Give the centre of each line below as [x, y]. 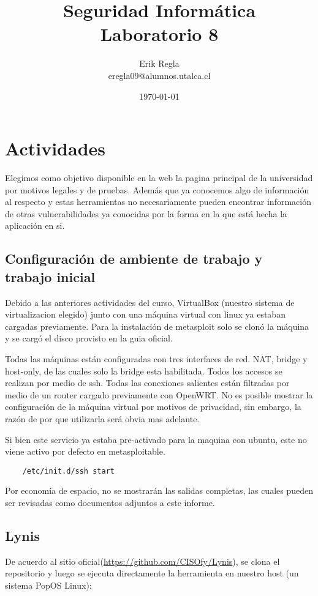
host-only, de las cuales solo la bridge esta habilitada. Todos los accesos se [144, 371]
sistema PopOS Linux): [48, 585]
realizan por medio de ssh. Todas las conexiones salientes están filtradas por [147, 383]
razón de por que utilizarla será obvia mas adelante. [102, 418]
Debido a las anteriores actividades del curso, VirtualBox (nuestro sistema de [150, 302]
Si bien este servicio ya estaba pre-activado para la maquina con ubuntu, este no [156, 439]
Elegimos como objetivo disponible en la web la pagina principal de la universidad [159, 178]
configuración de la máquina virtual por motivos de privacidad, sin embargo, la [153, 407]
